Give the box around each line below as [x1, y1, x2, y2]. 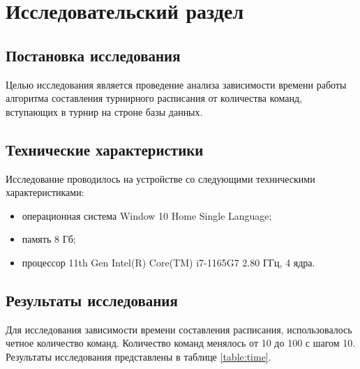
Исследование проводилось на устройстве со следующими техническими [6, 171, 315, 186]
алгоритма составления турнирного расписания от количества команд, [6, 91, 303, 105]
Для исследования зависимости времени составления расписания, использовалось [6, 322, 352, 336]
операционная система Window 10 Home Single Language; [22, 208, 272, 223]
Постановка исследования [6, 44, 181, 66]
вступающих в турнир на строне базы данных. [6, 104, 203, 119]
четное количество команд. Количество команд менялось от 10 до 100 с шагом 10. [6, 336, 356, 350]
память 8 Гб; [22, 232, 76, 246]
